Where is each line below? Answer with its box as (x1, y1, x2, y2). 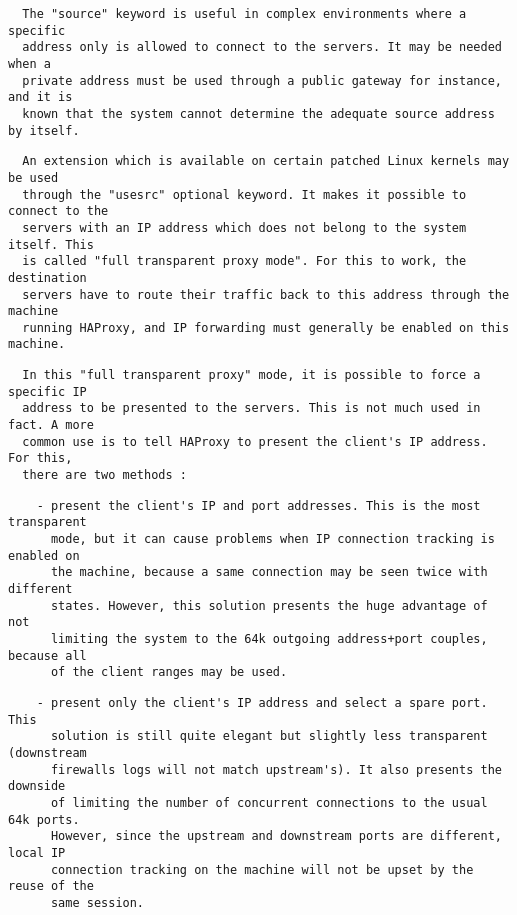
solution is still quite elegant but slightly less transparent (50, 729, 488, 744)
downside (8, 779, 66, 794)
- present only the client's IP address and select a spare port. (36, 695, 488, 710)
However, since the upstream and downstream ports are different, (50, 829, 502, 844)
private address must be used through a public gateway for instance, (22, 73, 502, 88)
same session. (50, 895, 145, 910)
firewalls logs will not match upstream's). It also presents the (50, 762, 502, 777)
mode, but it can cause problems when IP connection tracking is (50, 532, 495, 547)
